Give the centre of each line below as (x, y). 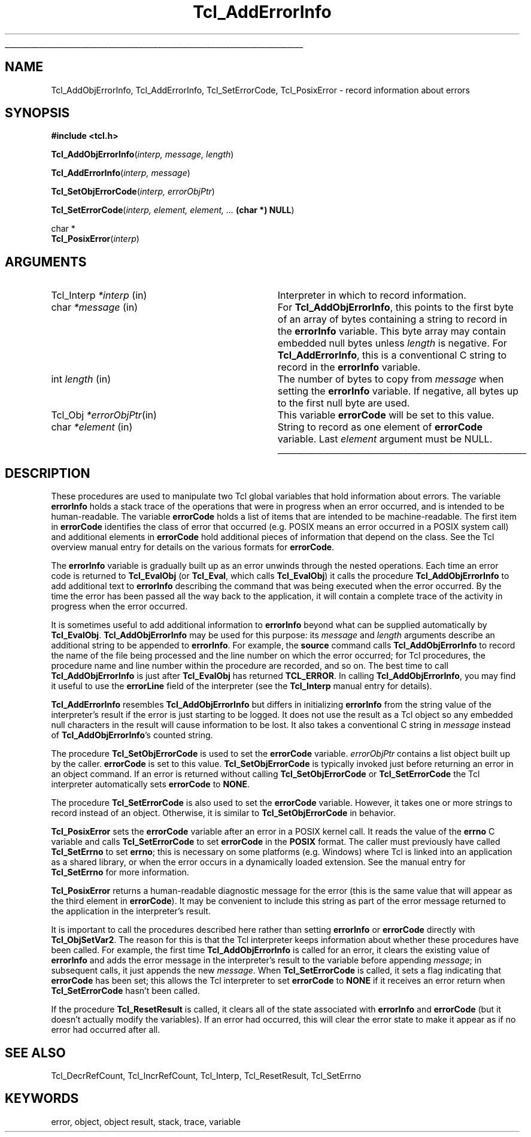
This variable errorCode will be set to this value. (386, 415)
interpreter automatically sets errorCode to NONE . (151, 784)
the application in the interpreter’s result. (131, 911)
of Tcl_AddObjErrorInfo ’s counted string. (132, 735)
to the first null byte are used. (344, 403)
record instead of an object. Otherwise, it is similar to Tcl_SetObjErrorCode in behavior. (223, 813)
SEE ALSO (35, 1053)
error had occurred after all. (106, 1030)
